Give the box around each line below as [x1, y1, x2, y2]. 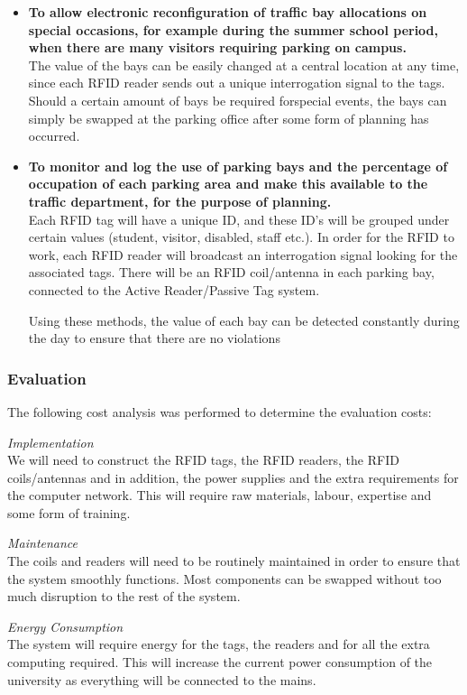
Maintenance [7, 533, 78, 552]
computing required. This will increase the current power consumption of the [7, 653, 433, 672]
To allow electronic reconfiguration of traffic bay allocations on [28, 3, 427, 21]
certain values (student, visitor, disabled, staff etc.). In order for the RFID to [28, 227, 454, 246]
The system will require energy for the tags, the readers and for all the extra [7, 635, 430, 653]
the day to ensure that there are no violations [28, 329, 280, 347]
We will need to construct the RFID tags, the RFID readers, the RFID [7, 450, 399, 469]
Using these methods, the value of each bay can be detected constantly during [28, 310, 460, 329]
